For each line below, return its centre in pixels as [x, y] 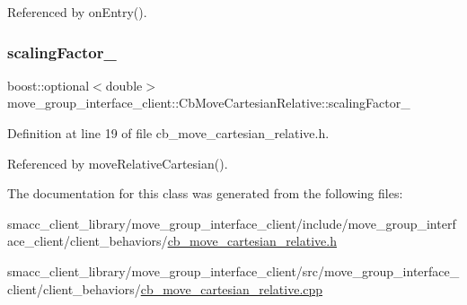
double [124, 85]
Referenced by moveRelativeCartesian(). [118, 163]
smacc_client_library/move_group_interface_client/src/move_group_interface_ [233, 270]
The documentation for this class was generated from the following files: [205, 193]
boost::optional [48, 85]
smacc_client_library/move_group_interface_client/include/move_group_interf [232, 223]
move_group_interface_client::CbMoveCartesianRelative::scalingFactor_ [209, 103]
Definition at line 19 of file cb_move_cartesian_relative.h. [168, 133]
